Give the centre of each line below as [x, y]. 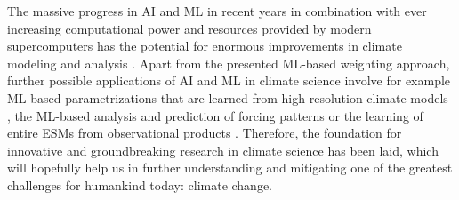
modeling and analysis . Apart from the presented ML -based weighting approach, [229, 63]
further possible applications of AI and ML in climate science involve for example [229, 80]
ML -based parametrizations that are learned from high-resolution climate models [228, 97]
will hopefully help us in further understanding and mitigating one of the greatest [230, 168]
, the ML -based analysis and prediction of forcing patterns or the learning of [215, 115]
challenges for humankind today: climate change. [140, 184]
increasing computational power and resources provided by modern [189, 28]
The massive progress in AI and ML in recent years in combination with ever [217, 11]
